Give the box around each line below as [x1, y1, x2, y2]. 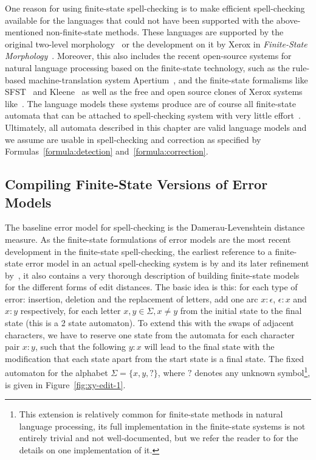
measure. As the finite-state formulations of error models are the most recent [5, 232, 291, 245]
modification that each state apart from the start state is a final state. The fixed [5, 352, 304, 364]
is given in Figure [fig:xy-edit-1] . [5, 378, 126, 391]
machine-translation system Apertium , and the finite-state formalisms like [28, 73, 308, 86]
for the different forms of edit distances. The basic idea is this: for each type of [5, 281, 298, 293]
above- [276, 13, 301, 26]
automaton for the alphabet [5, 366, 108, 379]
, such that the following [35, 340, 126, 353]
